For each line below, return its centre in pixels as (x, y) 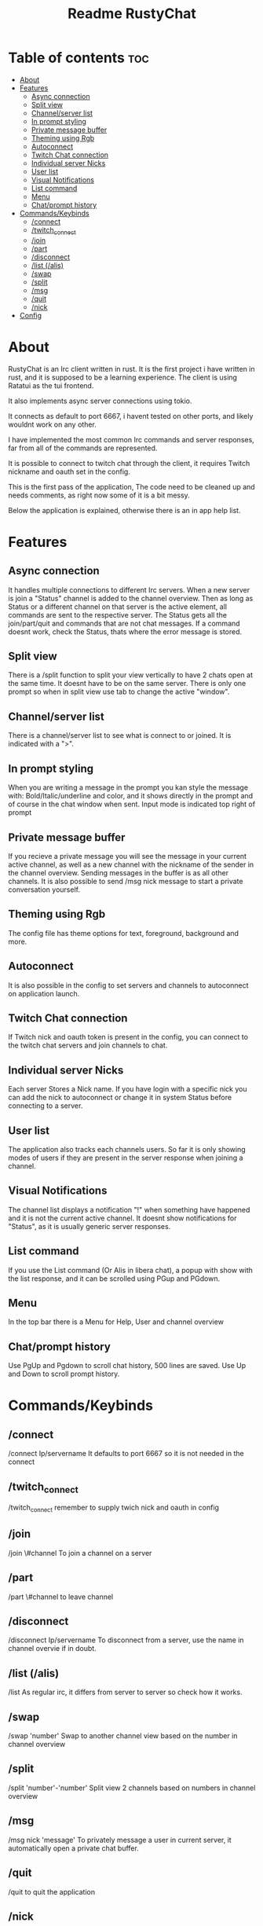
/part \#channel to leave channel (61, 1597)
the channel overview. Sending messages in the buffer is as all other (119, 872)
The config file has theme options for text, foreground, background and (124, 933)
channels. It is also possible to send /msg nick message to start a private (126, 881)
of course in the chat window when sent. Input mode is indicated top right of (132, 804)
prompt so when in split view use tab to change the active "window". (119, 692)
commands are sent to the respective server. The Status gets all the (118, 614)
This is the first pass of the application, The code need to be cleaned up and (131, 486)
